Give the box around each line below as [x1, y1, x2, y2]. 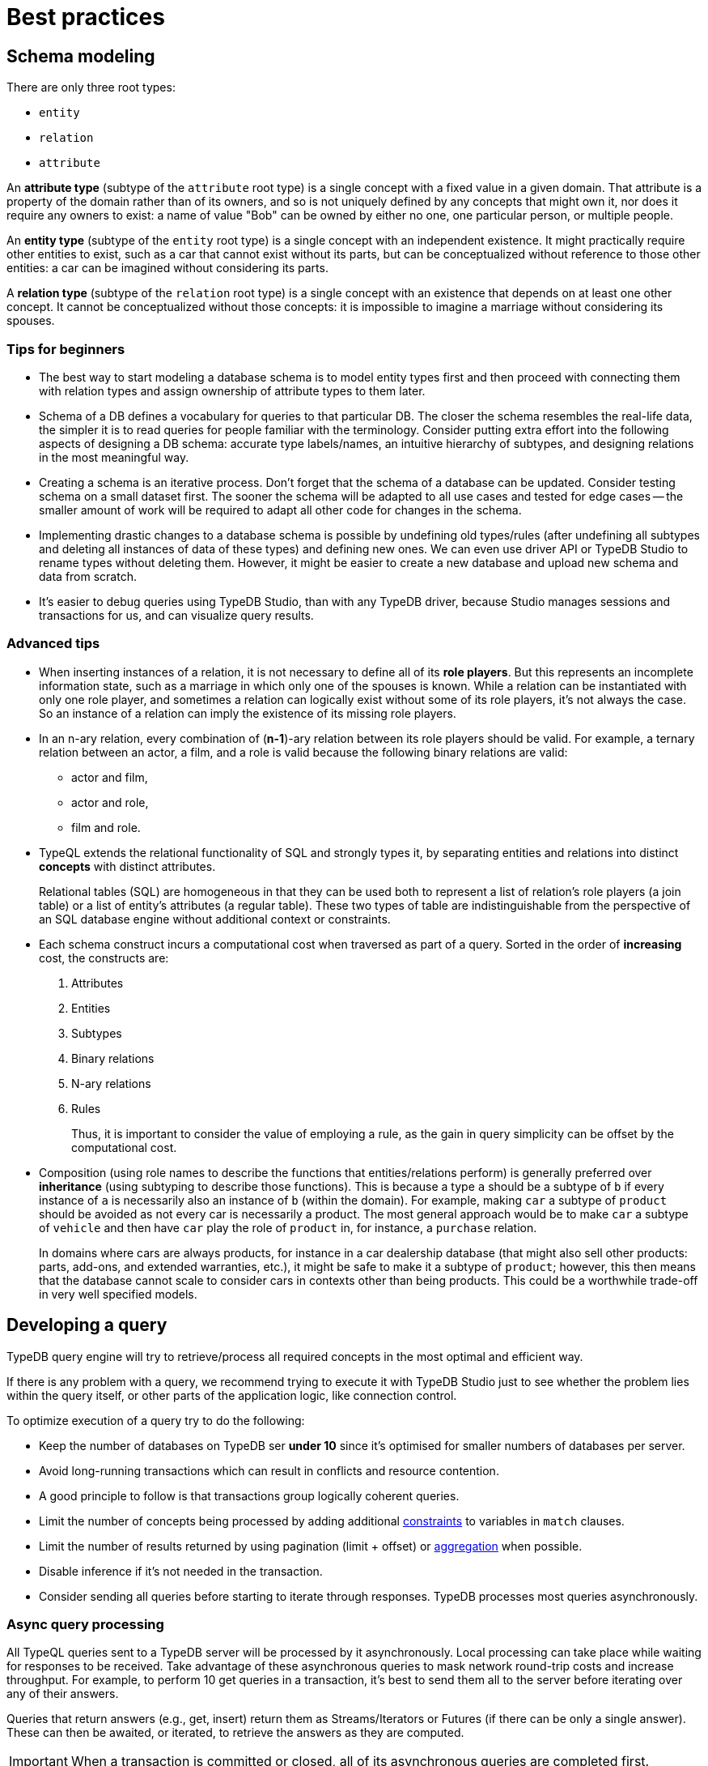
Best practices [6, 3, 165, 31]
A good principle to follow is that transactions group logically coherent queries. [39, 1488, 460, 1503]
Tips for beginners [6, 340, 125, 357]
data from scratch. [39, 569, 137, 583]
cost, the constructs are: [39, 950, 169, 965]
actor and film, [71, 770, 148, 784]
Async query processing [6, 1615, 164, 1632]
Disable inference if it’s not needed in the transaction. [39, 1563, 323, 1578]
